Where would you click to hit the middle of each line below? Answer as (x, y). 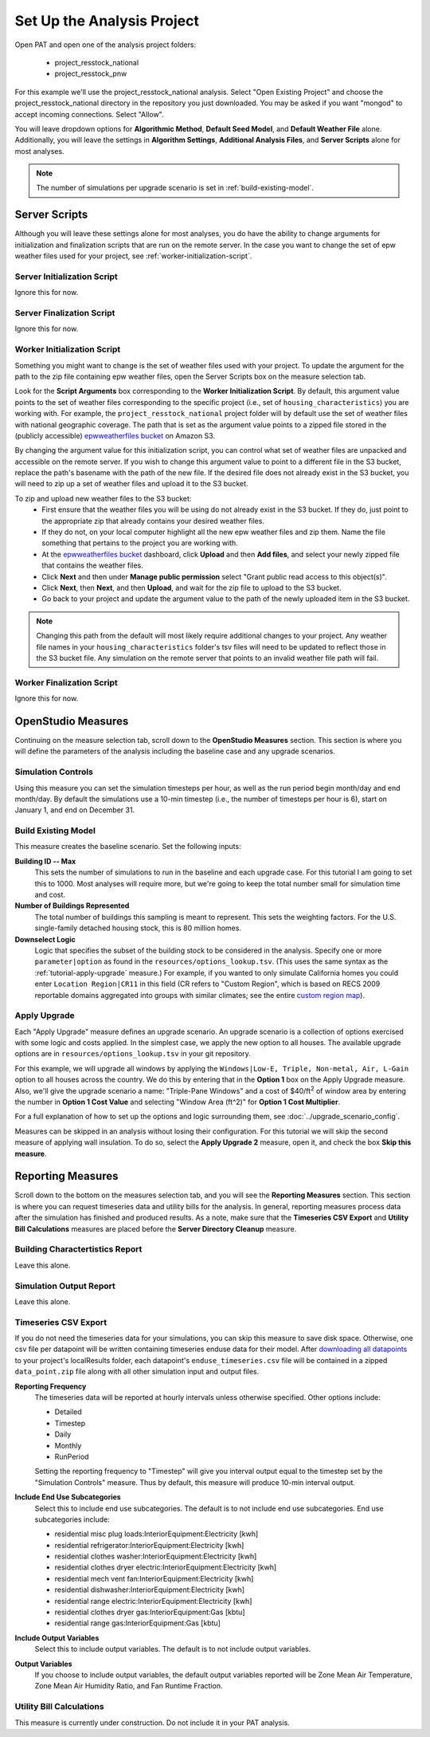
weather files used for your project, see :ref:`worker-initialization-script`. (133, 256)
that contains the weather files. (92, 565)
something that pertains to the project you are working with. (140, 543)
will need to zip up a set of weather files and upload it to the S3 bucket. (131, 484)
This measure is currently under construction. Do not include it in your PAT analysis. (152, 1723)
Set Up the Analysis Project (107, 21)
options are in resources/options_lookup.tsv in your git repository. (133, 1054)
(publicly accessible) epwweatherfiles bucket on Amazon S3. (115, 435)
